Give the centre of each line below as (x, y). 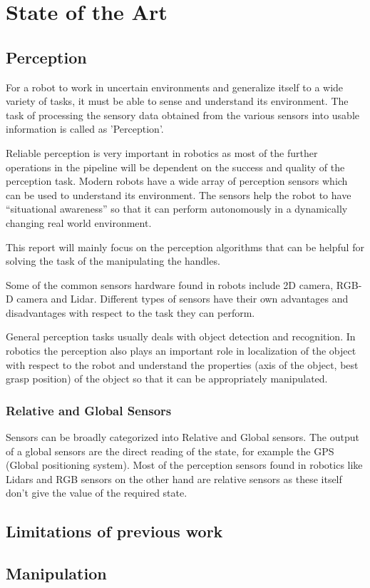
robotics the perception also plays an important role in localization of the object (181, 351)
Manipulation (56, 573)
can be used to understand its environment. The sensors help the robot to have (179, 194)
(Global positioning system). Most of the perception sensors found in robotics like (184, 465)
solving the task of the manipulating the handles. (113, 261)
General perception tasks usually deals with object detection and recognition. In (181, 336)
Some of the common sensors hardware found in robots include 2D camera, (170, 284)
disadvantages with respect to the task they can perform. (130, 312)
